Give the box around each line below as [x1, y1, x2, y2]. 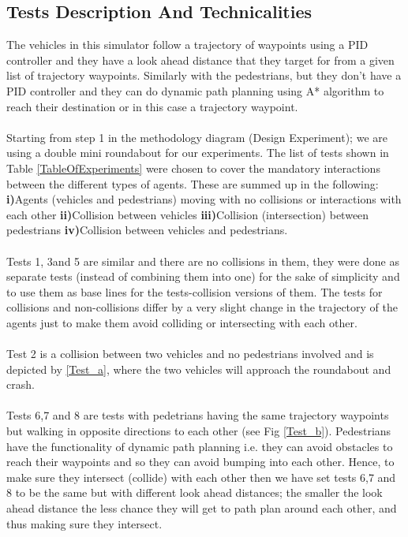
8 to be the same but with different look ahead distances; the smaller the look [6, 484, 383, 501]
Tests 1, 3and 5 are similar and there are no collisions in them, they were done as [6, 252, 399, 269]
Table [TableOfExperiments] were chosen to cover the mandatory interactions [6, 159, 380, 176]
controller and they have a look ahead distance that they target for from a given [6, 51, 395, 68]
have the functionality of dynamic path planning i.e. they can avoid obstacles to [6, 438, 393, 454]
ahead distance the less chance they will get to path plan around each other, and [6, 500, 397, 516]
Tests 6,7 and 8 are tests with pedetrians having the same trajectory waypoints [6, 407, 389, 423]
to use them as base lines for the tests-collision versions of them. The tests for [6, 283, 383, 300]
